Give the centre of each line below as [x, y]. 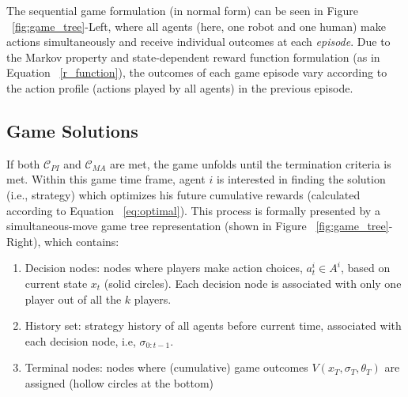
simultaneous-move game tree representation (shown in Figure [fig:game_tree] [198, 226]
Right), [24, 241]
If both [23, 163]
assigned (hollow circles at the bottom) [119, 382]
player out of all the [73, 299]
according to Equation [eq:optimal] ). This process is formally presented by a [193, 210]
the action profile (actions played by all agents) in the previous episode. [180, 87]
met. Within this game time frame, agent [106, 179]
